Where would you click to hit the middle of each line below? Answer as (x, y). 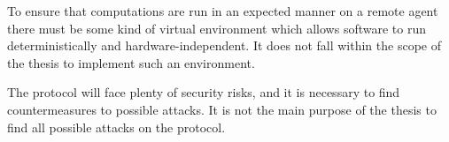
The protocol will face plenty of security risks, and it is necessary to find (204, 92)
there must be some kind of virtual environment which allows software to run (217, 28)
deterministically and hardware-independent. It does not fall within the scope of (224, 45)
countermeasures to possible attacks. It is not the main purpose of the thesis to (222, 109)
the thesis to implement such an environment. (131, 62)
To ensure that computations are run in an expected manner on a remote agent (223, 11)
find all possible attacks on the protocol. (116, 127)
